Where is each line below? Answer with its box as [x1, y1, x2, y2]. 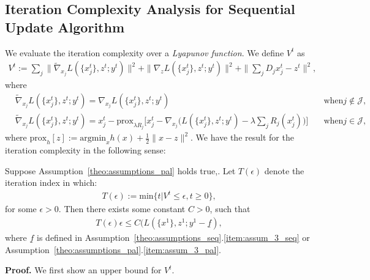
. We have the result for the [190, 131, 294, 144]
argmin [80, 134, 107, 143]
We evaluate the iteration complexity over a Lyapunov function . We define [5, 46, 284, 59]
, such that [210, 202, 251, 215]
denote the [264, 164, 304, 177]
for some [5, 202, 37, 215]
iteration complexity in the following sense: [5, 144, 166, 157]
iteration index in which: [5, 176, 97, 189]
